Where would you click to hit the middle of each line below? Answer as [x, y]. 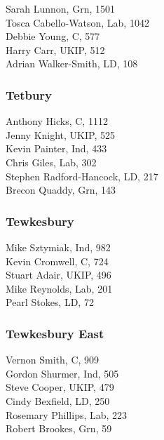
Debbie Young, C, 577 [53, 36]
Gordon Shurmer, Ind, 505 [62, 373]
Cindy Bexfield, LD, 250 [58, 400]
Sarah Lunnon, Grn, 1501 [60, 8]
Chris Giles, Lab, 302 [51, 162]
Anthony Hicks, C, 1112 [57, 121]
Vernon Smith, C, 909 [53, 360]
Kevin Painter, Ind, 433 [56, 148]
